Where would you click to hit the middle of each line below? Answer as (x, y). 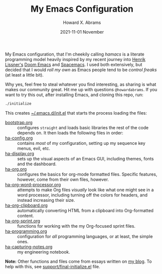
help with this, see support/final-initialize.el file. (53, 266)
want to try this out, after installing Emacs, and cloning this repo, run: (74, 95)
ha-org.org (16, 169)
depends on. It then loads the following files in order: (70, 133)
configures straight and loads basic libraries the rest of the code (83, 127)
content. (26, 215)
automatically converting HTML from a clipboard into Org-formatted (85, 210)
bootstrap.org (19, 122)
